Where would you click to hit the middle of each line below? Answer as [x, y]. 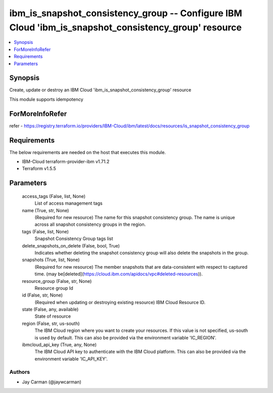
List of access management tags [69, 203]
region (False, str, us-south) [51, 323]
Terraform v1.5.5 [39, 169]
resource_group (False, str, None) [57, 281]
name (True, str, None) [45, 210]
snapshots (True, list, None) [51, 260]
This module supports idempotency [46, 99]
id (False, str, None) [42, 295]
